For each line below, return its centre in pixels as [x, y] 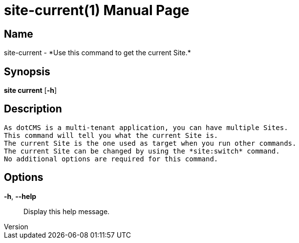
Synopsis [27, 71]
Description [33, 109]
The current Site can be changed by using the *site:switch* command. [142, 151]
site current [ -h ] [31, 90]
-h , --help [20, 196]
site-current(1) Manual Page [97, 10]
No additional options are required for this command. [111, 159]
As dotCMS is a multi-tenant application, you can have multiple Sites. [146, 127]
